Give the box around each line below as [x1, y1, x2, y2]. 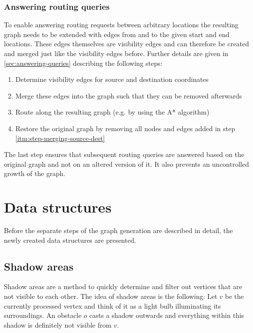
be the [225, 291, 244, 301]
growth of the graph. [4, 168, 66, 178]
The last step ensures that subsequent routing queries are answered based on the [4, 149, 244, 159]
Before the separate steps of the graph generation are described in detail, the [4, 225, 233, 235]
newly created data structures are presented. [4, 235, 136, 245]
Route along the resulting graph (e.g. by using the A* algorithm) [15, 107, 210, 117]
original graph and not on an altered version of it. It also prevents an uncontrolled [4, 158, 249, 169]
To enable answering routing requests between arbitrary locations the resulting [4, 20, 239, 30]
